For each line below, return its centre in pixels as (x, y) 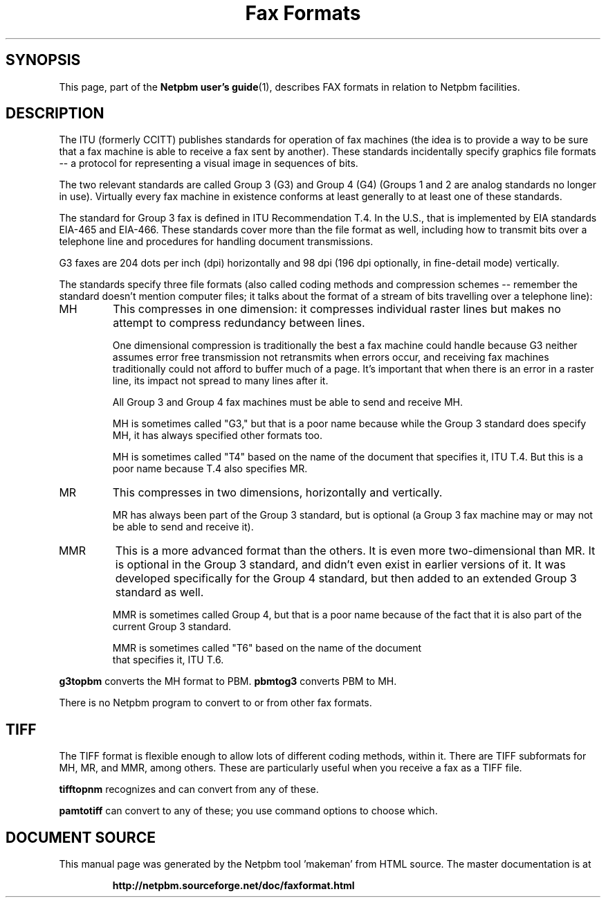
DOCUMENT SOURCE (81, 837)
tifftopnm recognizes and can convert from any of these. (189, 789)
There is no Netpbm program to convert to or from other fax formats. (215, 703)
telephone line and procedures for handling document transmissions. (216, 242)
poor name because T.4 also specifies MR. (210, 469)
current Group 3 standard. (172, 627)
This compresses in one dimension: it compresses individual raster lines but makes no (337, 309)
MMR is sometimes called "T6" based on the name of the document (267, 648)
